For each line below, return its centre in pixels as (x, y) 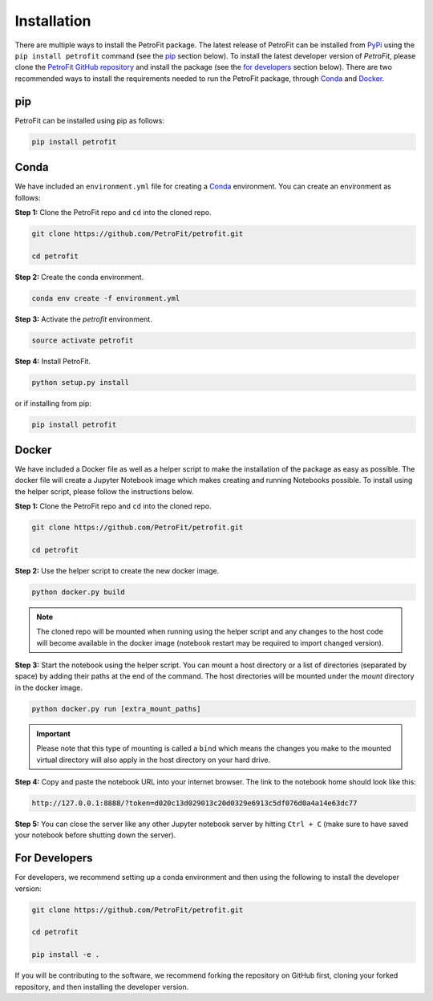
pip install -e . (66, 955)
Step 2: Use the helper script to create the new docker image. (117, 570)
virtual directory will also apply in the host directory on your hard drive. (154, 760)
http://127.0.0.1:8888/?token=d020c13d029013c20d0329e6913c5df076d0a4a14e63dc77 (194, 803)
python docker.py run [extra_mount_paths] (116, 709)
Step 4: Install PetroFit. (53, 361)
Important (54, 733)
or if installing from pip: (53, 403)
